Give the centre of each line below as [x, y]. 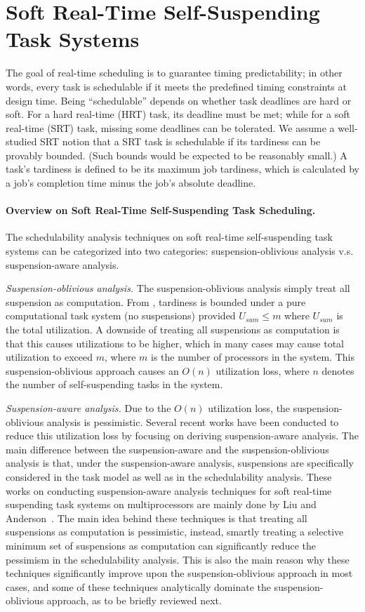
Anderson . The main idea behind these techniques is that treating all [157, 518]
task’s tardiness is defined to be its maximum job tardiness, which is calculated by [182, 169]
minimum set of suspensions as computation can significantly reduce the [161, 545]
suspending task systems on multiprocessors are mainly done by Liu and [161, 504]
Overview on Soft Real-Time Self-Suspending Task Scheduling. [161, 210]
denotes [338, 370]
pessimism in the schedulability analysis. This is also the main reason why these [178, 559]
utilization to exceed [49, 357]
